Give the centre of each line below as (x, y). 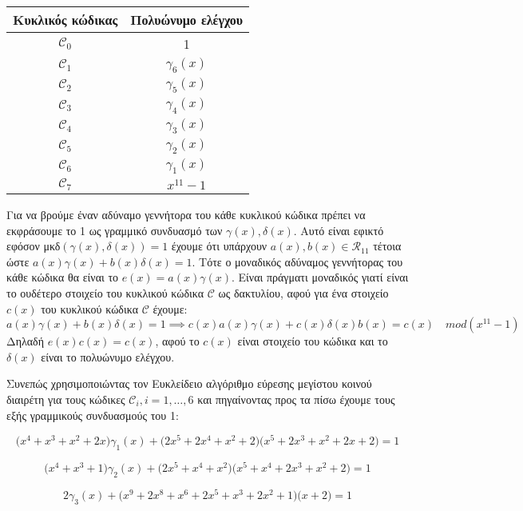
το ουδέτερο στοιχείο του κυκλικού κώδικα (105, 293)
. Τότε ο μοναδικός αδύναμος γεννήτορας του (297, 261)
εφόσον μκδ (34, 246)
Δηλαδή (26, 341)
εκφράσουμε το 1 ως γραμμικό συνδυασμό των (115, 230)
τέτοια (387, 246)
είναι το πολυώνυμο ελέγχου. (108, 356)
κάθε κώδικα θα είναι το (63, 277)
